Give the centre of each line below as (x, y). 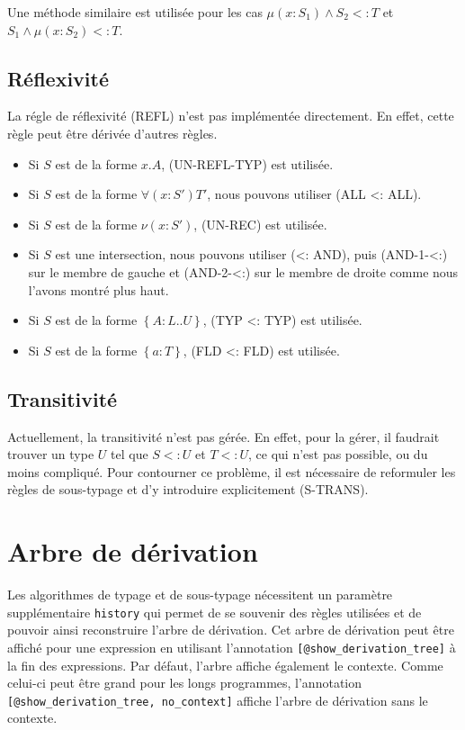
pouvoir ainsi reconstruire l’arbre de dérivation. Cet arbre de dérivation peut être (231, 630)
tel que (130, 454)
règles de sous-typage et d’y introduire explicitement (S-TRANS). (188, 489)
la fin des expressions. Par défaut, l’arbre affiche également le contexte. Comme (225, 665)
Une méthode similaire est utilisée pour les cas (135, 12)
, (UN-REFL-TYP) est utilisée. (247, 163)
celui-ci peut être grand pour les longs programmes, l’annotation (185, 683)
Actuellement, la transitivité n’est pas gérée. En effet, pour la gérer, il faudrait (224, 436)
